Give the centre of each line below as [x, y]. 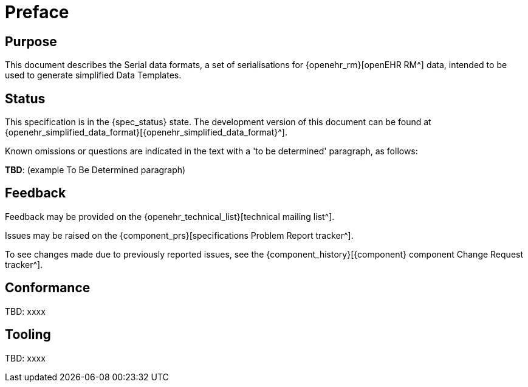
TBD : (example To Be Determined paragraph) [95, 170]
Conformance [48, 288]
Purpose [31, 41]
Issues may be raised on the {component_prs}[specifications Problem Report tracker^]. [179, 235]
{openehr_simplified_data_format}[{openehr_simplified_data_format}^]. [146, 132]
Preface [37, 12]
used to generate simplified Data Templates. [93, 75]
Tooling [28, 335]
